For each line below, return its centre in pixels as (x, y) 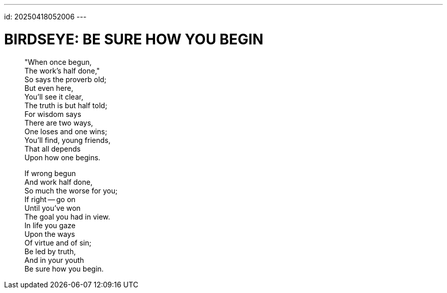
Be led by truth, (50, 251)
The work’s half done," (62, 70)
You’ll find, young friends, (68, 140)
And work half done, (59, 182)
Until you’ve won (53, 208)
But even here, (49, 88)
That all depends (53, 149)
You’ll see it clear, (54, 96)
